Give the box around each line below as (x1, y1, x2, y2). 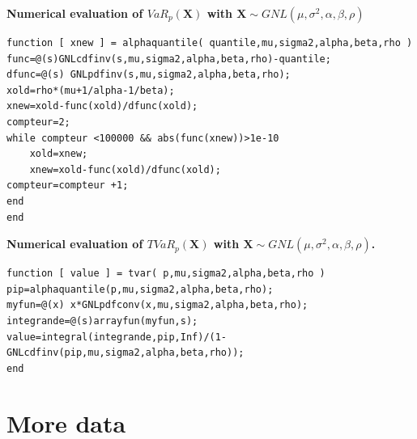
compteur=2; (6, 116, 70, 128)
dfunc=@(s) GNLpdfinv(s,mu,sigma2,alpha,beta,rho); (6, 69, 291, 81)
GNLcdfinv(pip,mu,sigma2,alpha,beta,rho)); (6, 347, 245, 359)
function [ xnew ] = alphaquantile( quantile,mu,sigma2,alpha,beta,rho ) (6, 37, 413, 49)
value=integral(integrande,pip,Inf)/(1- (6, 331, 228, 343)
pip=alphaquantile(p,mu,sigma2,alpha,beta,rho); (6, 283, 274, 295)
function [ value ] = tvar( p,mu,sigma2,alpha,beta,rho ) (6, 268, 326, 280)
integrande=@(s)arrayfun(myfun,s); (6, 314, 198, 327)
